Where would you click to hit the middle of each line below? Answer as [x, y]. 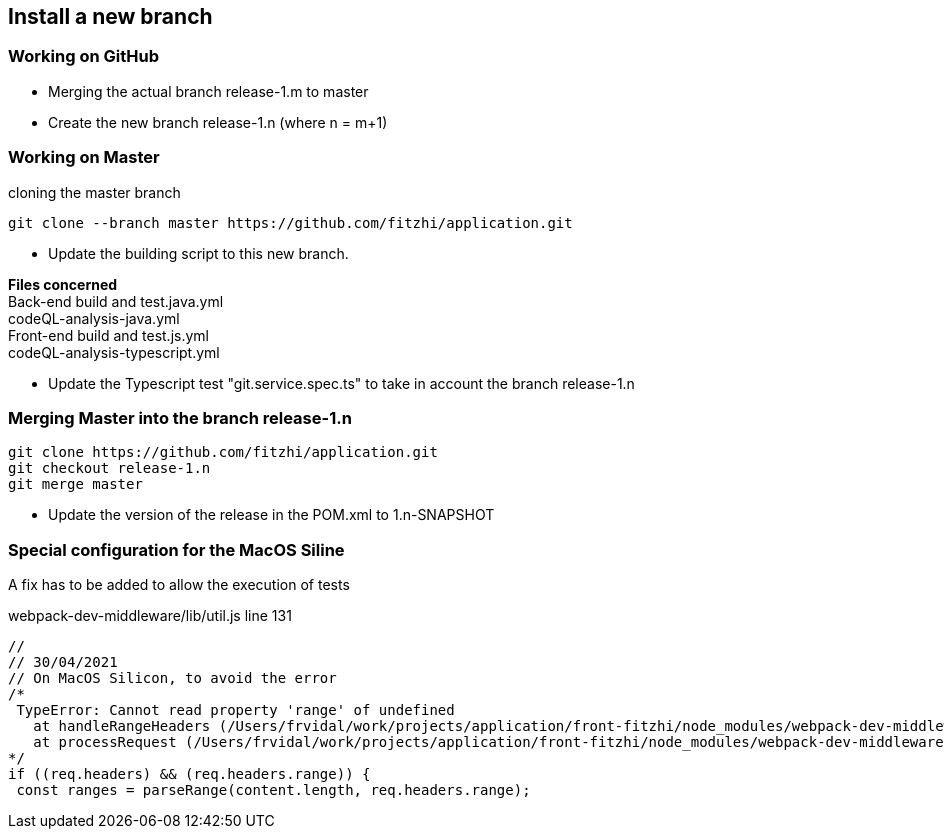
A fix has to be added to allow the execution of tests [179, 585]
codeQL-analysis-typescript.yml [114, 352]
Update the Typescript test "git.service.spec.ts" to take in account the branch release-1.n [341, 383]
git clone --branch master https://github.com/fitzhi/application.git [290, 222]
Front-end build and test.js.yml [108, 335]
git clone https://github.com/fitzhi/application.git [223, 452]
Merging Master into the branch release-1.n [180, 417]
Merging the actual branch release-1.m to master [208, 91]
